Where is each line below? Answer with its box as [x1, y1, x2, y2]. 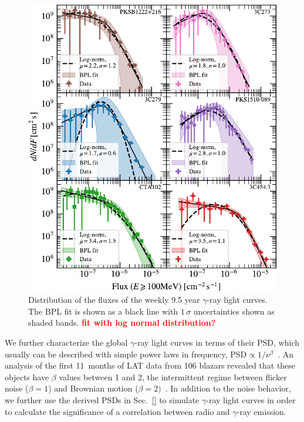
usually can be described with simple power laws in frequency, [5, 347, 228, 360]
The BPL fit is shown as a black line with [28, 305, 178, 317]
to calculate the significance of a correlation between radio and [5, 405, 230, 417]
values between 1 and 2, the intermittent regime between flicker [59, 370, 287, 383]
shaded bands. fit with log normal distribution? [28, 316, 216, 329]
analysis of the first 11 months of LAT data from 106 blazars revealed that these [5, 359, 296, 372]
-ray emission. [237, 405, 286, 417]
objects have [5, 370, 49, 383]
